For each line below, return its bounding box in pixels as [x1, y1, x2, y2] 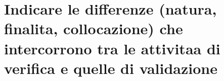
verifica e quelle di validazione [4, 57, 217, 78]
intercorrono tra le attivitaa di [4, 38, 220, 58]
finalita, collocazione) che [4, 18, 183, 39]
